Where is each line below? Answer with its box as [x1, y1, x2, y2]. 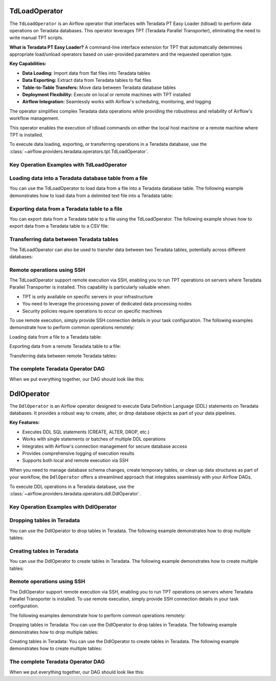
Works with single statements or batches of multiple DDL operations [22, 436, 166, 442]
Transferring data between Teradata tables [9, 236, 119, 243]
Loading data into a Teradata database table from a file [9, 174, 148, 182]
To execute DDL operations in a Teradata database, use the [9, 484, 135, 490]
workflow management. [9, 115, 60, 121]
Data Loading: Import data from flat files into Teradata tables [22, 70, 151, 76]
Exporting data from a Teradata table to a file [9, 205, 123, 212]
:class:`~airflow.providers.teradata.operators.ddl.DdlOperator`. [9, 490, 141, 496]
